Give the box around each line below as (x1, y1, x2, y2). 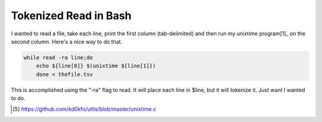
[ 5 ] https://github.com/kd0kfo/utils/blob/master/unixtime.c (13, 105, 156, 113)
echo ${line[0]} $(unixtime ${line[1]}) (36, 63, 156, 69)
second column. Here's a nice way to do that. (11, 38, 122, 45)
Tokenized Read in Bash (11, 9, 132, 22)
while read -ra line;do (23, 54, 94, 61)
